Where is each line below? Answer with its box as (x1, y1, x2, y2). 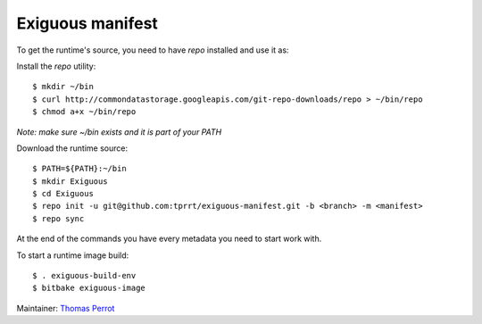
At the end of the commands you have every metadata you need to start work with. (16, 233, 322, 245)
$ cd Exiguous (32, 188, 94, 199)
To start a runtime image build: (16, 250, 129, 261)
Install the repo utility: (16, 61, 96, 71)
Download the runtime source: (16, 143, 129, 154)
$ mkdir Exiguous (32, 176, 108, 187)
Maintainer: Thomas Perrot (16, 303, 115, 313)
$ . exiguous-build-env (32, 270, 137, 281)
